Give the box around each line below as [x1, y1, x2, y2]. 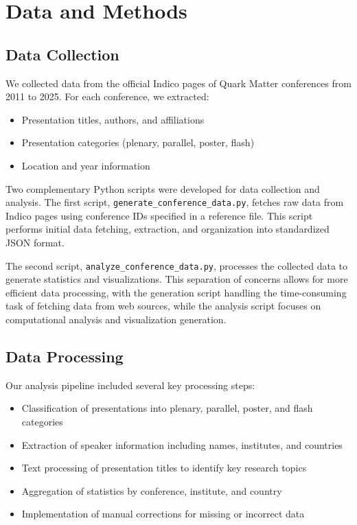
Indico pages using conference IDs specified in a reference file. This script [5, 208, 313, 222]
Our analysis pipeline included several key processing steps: [5, 377, 255, 392]
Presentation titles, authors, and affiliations [21, 112, 205, 126]
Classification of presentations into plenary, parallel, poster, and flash [21, 401, 313, 415]
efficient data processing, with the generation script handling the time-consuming [5, 285, 347, 299]
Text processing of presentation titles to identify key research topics [21, 460, 307, 475]
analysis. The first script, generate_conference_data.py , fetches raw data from [5, 195, 344, 209]
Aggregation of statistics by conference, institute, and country [21, 483, 282, 498]
